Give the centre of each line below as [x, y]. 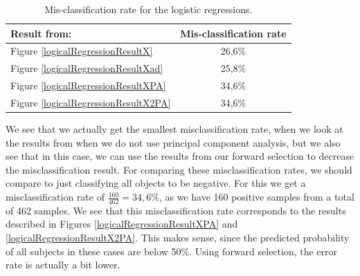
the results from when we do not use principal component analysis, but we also [173, 142]
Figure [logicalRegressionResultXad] [87, 68]
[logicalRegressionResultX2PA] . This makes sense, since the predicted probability [178, 238]
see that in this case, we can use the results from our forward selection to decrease [180, 156]
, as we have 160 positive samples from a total [256, 197]
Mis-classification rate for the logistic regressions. [148, 9]
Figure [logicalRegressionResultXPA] [88, 85]
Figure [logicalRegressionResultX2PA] [91, 102]
